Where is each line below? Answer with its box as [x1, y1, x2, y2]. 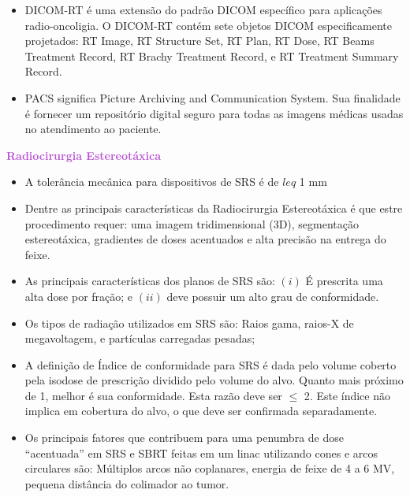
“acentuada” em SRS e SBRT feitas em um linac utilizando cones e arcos [24, 444, 378, 461]
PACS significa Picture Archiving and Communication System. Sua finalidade [24, 89, 401, 106]
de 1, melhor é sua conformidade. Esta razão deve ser [24, 387, 282, 403]
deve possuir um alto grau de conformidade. [166, 287, 379, 304]
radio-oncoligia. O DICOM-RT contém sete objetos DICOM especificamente [24, 17, 392, 33]
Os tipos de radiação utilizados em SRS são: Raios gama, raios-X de [24, 314, 354, 331]
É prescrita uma [305, 273, 383, 289]
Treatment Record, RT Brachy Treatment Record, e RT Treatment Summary [24, 47, 399, 64]
